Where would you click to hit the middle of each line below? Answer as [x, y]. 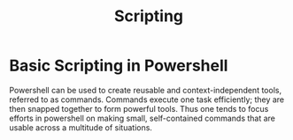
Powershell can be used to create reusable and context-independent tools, [145, 90]
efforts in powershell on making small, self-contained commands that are [143, 118]
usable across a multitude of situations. [81, 127]
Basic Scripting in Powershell [119, 66]
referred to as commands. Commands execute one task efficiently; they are [147, 99]
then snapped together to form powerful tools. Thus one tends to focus [139, 108]
